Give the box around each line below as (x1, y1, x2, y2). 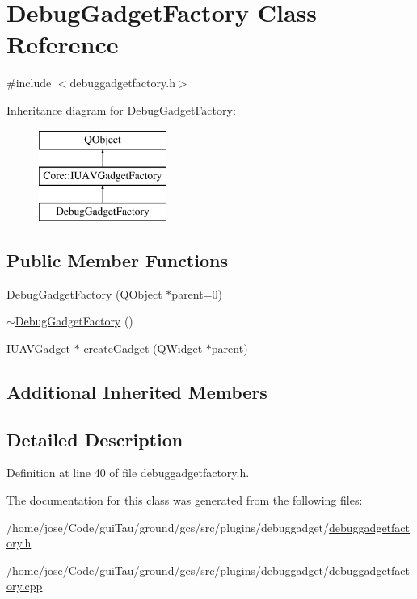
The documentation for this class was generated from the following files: (6, 492, 363, 509)
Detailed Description (6, 426, 183, 451)
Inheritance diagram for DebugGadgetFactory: (6, 101, 236, 118)
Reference (6, 27, 119, 61)
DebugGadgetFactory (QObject (6, 285, 162, 302)
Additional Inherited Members (6, 379, 267, 404)
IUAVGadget (6, 339, 71, 356)
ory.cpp (6, 577, 43, 594)
